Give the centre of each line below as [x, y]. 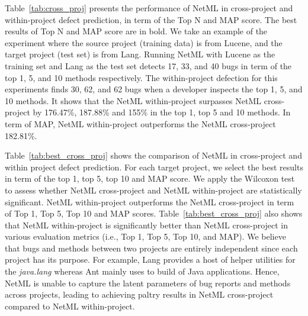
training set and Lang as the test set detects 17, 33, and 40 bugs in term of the [148, 65]
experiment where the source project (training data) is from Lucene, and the [144, 42]
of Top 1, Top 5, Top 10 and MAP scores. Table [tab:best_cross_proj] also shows [154, 213]
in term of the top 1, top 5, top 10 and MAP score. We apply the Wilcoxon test [150, 178]
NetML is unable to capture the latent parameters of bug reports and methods [148, 283]
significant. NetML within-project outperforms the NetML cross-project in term [150, 201]
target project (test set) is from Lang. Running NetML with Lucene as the [140, 54]
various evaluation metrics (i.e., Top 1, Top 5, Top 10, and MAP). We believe [145, 236]
